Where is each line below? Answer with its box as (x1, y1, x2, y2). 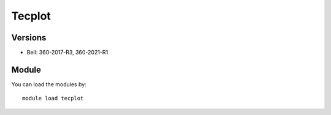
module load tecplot (22, 95, 84, 102)
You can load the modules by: (11, 80, 87, 88)
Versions (11, 32, 47, 43)
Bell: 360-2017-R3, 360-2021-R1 (26, 49, 108, 56)
